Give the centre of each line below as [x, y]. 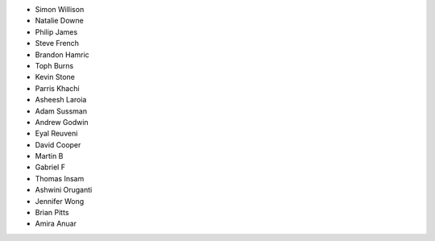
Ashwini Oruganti [64, 190]
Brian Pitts [52, 213]
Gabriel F [50, 167]
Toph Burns [54, 65]
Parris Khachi [57, 88]
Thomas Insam [60, 178]
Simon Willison [60, 9]
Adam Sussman [61, 111]
